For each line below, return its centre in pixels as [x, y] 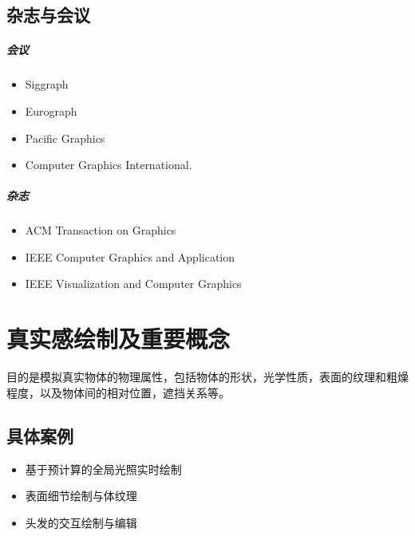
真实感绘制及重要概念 [119, 339]
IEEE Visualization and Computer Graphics [133, 284]
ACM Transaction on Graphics [101, 230]
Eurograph [51, 110]
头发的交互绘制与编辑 [81, 522]
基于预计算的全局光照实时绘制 [103, 469]
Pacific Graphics [65, 138]
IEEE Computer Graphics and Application [130, 256]
